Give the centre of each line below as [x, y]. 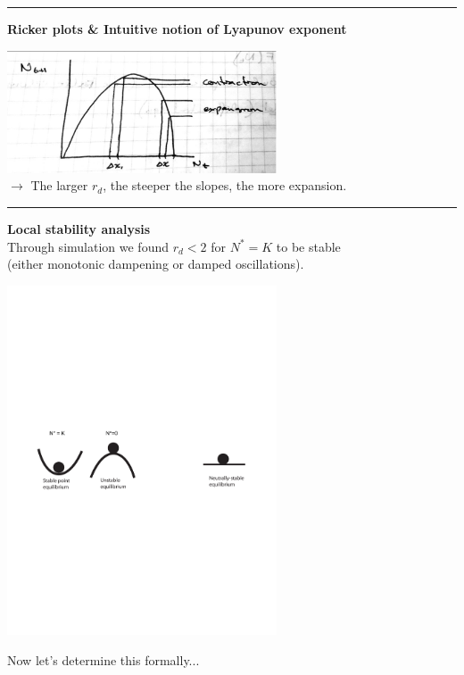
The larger [59, 185]
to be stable [308, 246]
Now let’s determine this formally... [104, 659]
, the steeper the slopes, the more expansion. [225, 185]
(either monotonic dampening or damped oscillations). [156, 264]
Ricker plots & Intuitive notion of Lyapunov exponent [177, 29]
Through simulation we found [88, 246]
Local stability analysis [79, 229]
